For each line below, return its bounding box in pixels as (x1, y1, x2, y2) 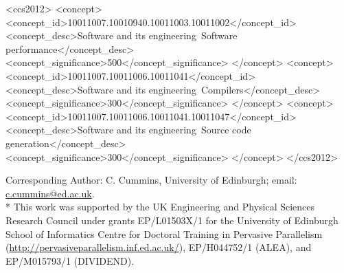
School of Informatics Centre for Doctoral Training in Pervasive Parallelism (5, 226, 323, 241)
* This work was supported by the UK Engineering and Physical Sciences (5, 199, 315, 214)
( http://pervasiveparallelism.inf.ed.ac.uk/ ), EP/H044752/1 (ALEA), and (5, 240, 312, 254)
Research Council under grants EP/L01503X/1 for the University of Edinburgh (5, 212, 339, 227)
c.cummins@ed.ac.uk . (5, 186, 95, 200)
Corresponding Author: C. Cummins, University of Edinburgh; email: (5, 173, 297, 187)
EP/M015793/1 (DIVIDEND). (5, 253, 135, 267)
